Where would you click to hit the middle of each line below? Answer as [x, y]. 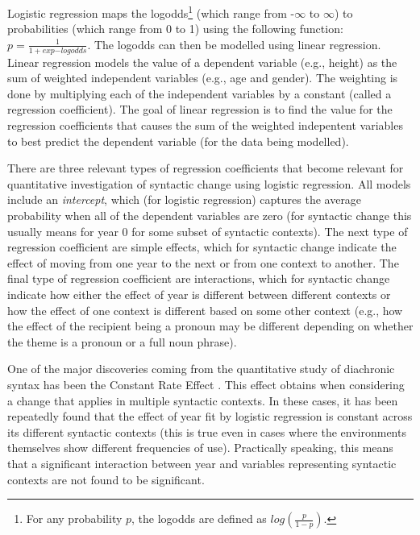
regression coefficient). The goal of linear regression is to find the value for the [200, 109]
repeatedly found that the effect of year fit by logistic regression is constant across [210, 416]
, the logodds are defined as [199, 518]
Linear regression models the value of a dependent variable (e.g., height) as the [202, 62]
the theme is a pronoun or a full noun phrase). [122, 341]
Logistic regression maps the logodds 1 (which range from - [151, 12]
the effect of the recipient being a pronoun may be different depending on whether [210, 326]
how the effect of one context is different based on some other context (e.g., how [205, 310]
